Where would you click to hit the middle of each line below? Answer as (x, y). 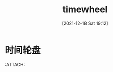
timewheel (85, 9)
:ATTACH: (15, 64)
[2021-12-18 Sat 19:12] (85, 23)
